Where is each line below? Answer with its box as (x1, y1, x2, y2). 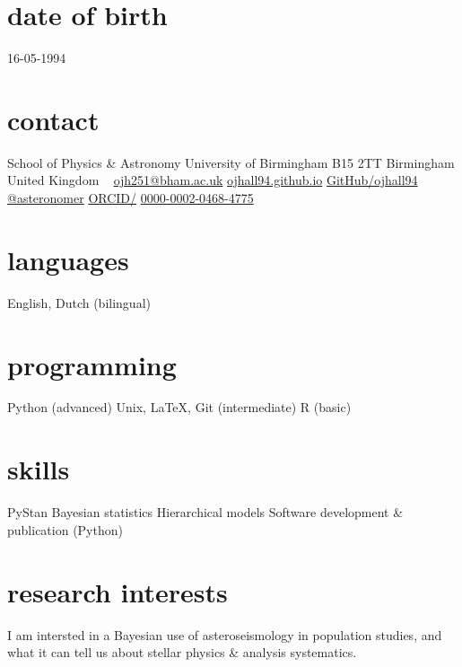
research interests (7, 573, 228, 610)
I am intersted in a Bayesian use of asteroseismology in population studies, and (7, 625, 442, 644)
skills (7, 451, 70, 487)
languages (7, 241, 129, 277)
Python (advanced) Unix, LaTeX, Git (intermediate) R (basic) (7, 398, 352, 417)
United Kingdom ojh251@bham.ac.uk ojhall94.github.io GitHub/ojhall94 (7, 171, 418, 189)
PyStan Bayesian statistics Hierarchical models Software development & (7, 503, 404, 522)
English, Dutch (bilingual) (7, 293, 151, 312)
